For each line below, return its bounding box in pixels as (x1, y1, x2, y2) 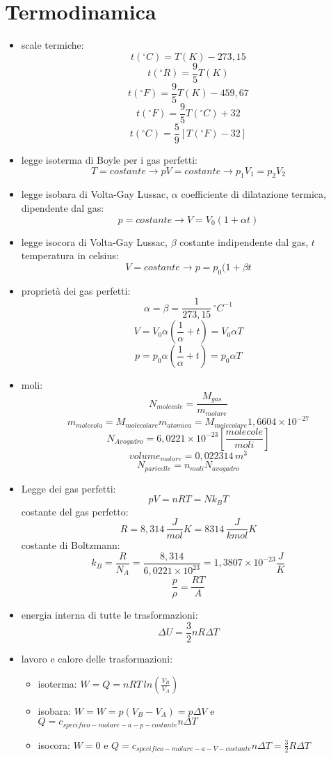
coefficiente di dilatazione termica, (181, 187, 326, 201)
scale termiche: (21, 38, 84, 52)
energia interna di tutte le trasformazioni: (21, 608, 198, 622)
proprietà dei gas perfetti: (21, 283, 131, 297)
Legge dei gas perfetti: (21, 481, 116, 495)
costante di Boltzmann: (21, 538, 120, 552)
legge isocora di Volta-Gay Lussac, (21, 234, 168, 249)
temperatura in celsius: (21, 248, 119, 263)
